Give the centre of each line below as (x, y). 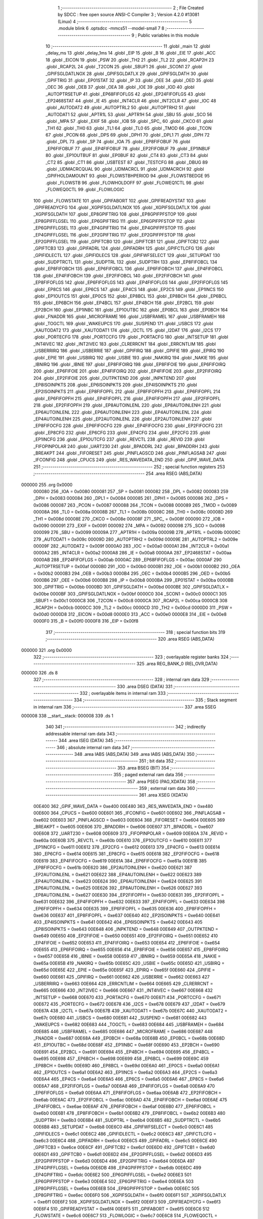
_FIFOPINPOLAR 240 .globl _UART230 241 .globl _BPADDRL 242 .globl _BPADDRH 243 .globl (126, 446)
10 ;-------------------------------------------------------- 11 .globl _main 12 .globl (128, 46)
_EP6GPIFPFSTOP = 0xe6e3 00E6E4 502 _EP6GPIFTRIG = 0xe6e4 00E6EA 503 (113, 1181)
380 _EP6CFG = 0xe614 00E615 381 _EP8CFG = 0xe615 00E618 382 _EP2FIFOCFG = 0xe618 (126, 854)
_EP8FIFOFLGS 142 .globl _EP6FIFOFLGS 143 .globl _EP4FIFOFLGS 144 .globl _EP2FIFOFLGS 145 (131, 282)
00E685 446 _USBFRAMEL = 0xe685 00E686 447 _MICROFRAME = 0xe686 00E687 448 (123, 1031)
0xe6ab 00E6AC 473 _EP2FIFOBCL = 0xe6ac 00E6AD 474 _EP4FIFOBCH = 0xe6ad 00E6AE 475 (130, 1100)
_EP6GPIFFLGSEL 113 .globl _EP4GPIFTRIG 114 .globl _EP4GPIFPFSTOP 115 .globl (114, 228)
